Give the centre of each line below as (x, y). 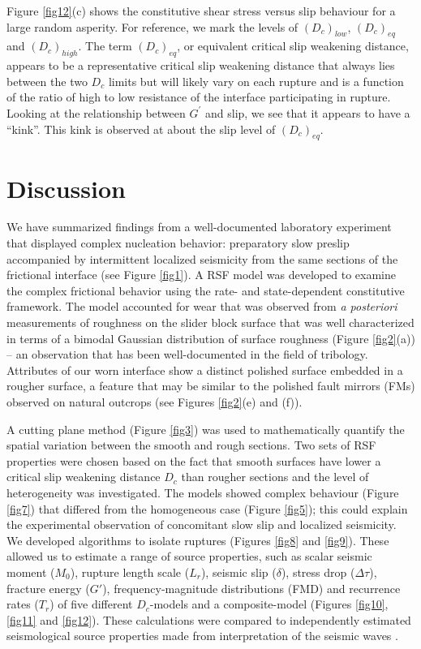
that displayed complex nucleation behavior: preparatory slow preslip (178, 243)
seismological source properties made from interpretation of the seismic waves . (202, 636)
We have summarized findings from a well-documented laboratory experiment (199, 227)
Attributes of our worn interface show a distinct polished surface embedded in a (205, 370)
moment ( (31, 572)
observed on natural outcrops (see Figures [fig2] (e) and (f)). (155, 402)
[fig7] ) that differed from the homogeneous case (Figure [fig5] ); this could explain (207, 508)
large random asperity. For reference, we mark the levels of (153, 26)
